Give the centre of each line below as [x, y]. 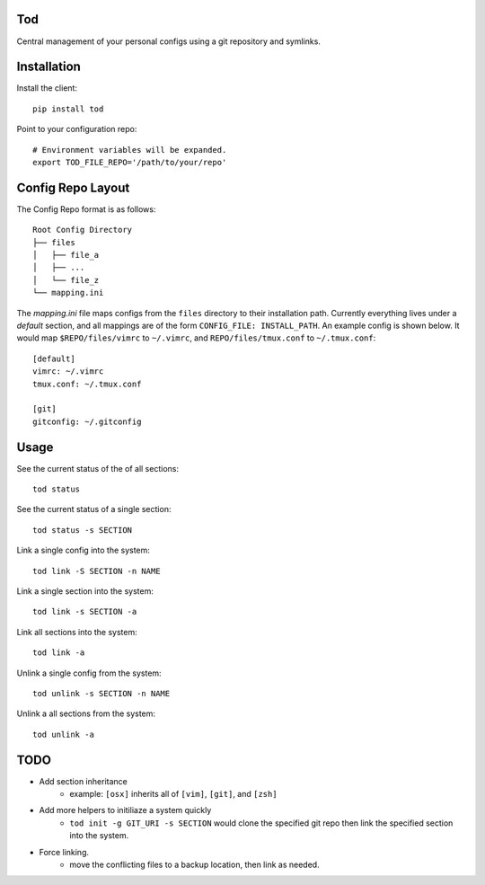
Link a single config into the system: [83, 550]
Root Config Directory [83, 230]
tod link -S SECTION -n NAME [97, 571]
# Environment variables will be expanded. [130, 150]
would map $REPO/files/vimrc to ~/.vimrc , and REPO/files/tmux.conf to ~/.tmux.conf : [196, 338]
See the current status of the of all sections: [98, 468]
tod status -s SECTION [83, 530]
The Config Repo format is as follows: [86, 209]
